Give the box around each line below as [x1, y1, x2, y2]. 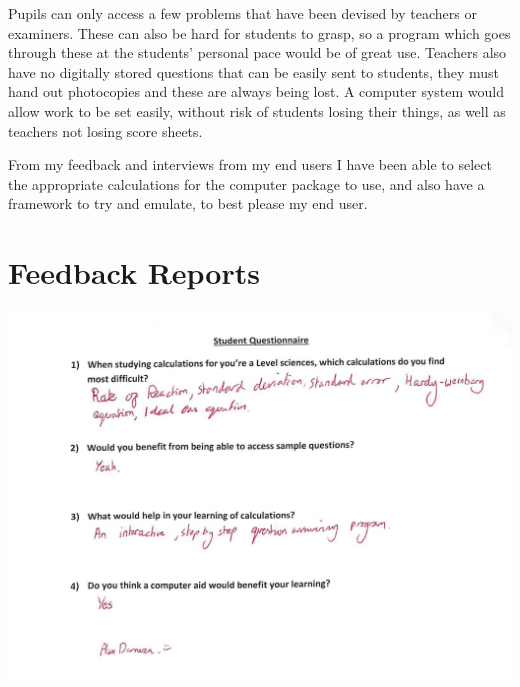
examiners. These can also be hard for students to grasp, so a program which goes [8, 22, 511, 43]
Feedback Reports [8, 252, 260, 293]
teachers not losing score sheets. [8, 120, 203, 141]
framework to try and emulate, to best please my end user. [8, 193, 368, 214]
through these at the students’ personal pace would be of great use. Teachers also [8, 42, 507, 63]
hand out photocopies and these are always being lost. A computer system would [8, 81, 504, 102]
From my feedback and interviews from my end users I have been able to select [8, 154, 492, 175]
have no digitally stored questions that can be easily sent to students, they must [8, 61, 500, 82]
